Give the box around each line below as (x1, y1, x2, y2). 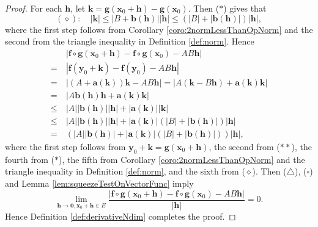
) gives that (223, 2, 267, 14)
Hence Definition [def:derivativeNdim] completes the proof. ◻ (5, 209, 236, 222)
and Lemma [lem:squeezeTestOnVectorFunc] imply (5, 176, 194, 189)
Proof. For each (5, 2, 62, 14)
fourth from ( (5, 153, 54, 165)
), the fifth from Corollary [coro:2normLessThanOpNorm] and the (59, 153, 305, 165)
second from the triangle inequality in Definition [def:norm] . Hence (5, 35, 254, 48)
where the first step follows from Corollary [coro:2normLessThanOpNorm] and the (5, 23, 313, 35)
